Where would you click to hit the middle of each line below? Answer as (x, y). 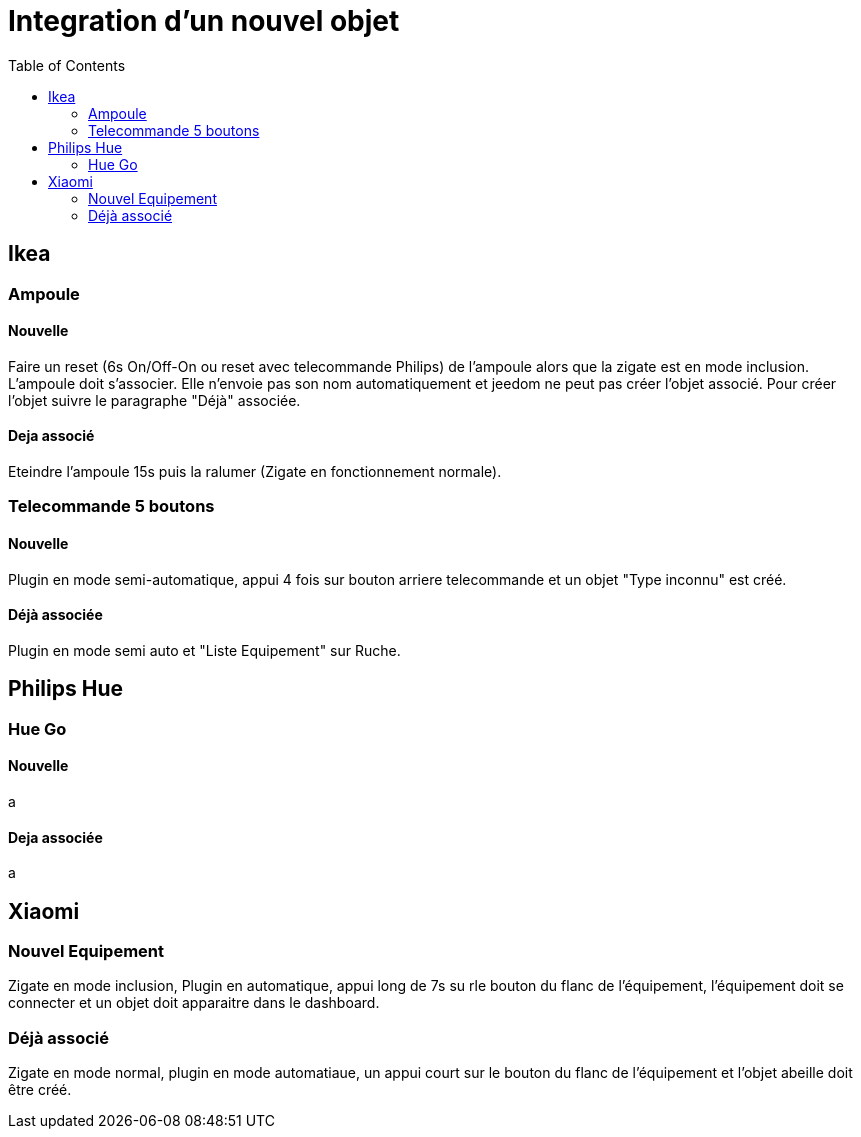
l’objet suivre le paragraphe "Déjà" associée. (154, 400)
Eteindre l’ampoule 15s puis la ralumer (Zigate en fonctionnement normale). (255, 472)
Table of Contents (67, 65)
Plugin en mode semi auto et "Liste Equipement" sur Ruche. (204, 650)
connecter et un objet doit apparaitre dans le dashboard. (194, 1003)
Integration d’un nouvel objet (204, 21)
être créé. (40, 1090)
